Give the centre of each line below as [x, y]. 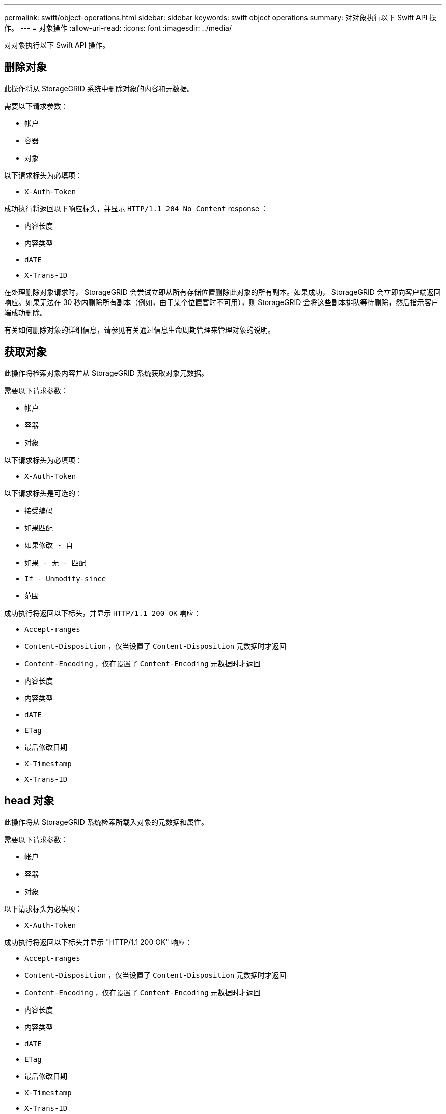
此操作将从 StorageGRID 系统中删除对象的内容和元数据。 [99, 88]
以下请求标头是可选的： [43, 493]
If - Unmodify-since [65, 579]
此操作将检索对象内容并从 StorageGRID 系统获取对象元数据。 [106, 373]
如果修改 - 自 [49, 545]
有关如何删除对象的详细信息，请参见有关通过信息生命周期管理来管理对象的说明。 [140, 330]
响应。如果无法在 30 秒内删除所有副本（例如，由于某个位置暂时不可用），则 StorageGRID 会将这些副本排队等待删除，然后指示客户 [221, 302]
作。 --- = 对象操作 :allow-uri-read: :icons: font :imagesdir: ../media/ [118, 28]
